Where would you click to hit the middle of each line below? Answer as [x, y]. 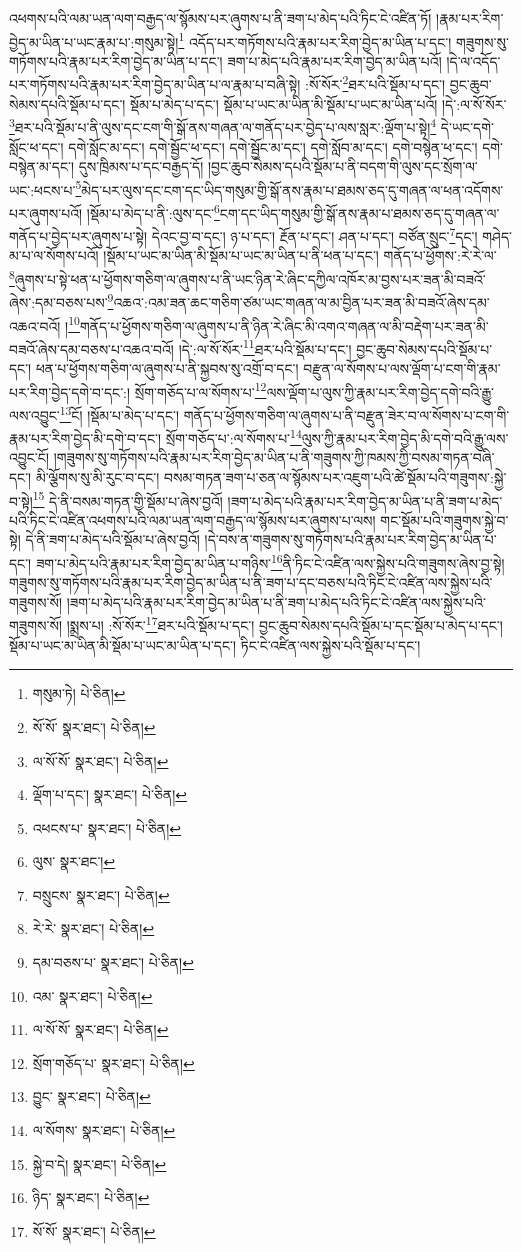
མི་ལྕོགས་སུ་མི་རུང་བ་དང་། [97, 477]
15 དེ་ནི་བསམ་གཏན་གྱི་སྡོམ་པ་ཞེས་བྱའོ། [127, 499]
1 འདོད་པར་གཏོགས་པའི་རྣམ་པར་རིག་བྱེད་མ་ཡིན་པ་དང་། [315, 40]
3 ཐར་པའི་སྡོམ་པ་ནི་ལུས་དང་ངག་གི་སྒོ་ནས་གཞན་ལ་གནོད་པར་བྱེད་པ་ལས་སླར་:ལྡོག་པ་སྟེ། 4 [223, 125]
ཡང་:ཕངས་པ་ [42, 189]
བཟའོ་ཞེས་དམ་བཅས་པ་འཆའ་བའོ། [91, 348]
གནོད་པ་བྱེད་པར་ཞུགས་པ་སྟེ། [78, 235]
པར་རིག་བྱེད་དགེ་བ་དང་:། [70, 391]
